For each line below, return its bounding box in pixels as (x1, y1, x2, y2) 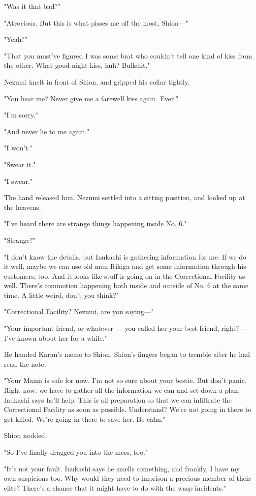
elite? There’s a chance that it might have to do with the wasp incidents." (4, 482, 226, 493)
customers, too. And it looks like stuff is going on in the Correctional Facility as (4, 270, 245, 281)
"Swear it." (4, 159, 36, 169)
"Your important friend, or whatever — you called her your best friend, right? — (4, 323, 249, 333)
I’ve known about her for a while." (4, 332, 107, 343)
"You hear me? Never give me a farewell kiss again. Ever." (4, 93, 179, 103)
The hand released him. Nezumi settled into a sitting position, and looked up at (4, 192, 245, 203)
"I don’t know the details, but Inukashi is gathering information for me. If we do (4, 251, 247, 262)
